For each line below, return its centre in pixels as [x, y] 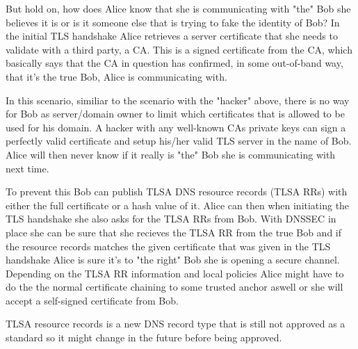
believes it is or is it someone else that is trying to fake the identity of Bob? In [173, 22]
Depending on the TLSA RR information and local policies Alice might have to [175, 273]
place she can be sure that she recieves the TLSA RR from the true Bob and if [174, 232]
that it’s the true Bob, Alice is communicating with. [116, 76]
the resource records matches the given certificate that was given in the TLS [168, 246]
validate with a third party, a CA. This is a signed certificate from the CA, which [179, 49]
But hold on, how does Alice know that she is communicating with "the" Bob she [178, 8]
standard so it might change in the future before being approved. [144, 338]
